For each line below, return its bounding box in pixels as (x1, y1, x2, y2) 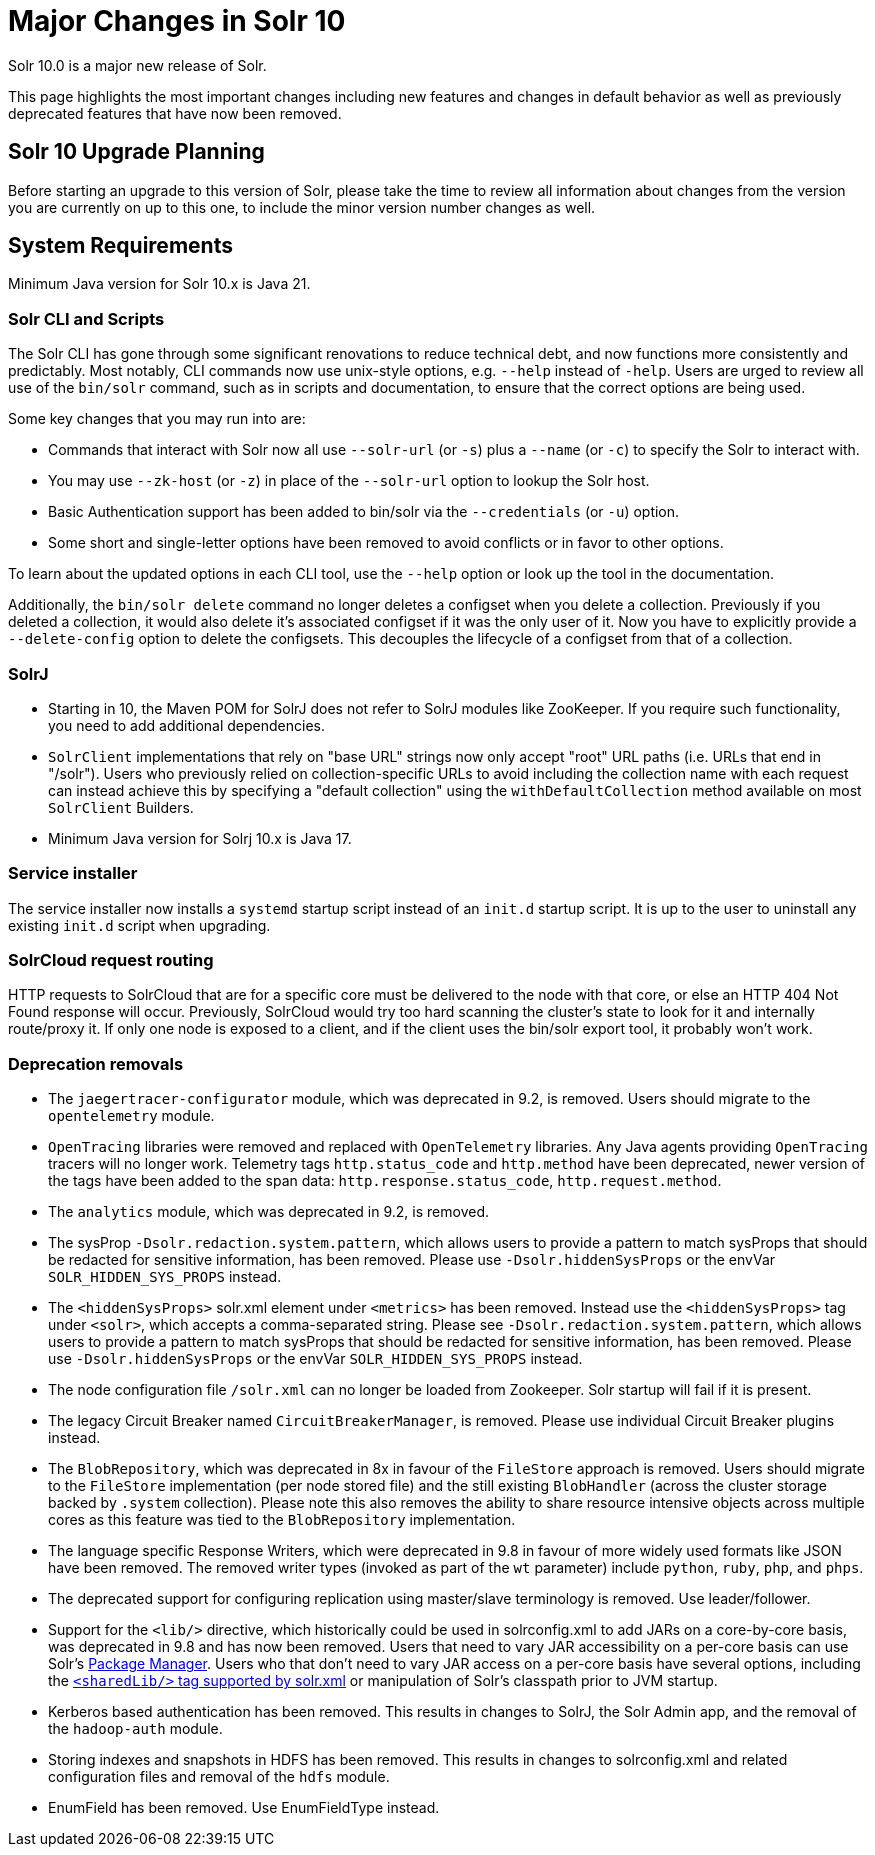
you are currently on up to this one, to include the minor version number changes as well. (8, 198, 596, 216)
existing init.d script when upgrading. (8, 916, 271, 934)
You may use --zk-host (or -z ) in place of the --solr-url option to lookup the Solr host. (48, 472, 650, 490)
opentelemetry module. (48, 1107, 215, 1125)
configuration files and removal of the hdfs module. (48, 1768, 390, 1786)
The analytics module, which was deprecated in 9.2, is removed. (48, 1203, 489, 1221)
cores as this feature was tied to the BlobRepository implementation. (48, 1511, 516, 1529)
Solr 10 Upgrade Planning (8, 139, 265, 165)
